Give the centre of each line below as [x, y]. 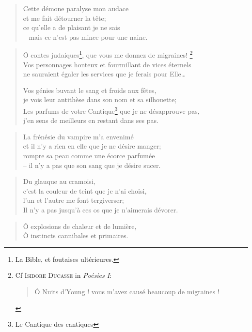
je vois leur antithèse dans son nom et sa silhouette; [100, 99]
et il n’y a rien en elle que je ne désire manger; [92, 146]
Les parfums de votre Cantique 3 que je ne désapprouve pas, [111, 110]
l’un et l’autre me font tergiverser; [73, 200]
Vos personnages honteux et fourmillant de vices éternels [107, 64]
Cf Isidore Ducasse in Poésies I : [63, 275]
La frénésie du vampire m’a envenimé [78, 136]
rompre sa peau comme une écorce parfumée [89, 156]
